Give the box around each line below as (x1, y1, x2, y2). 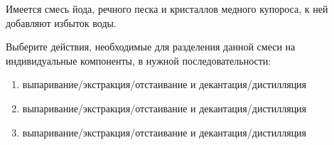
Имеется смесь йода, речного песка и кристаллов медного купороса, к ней (6, 1, 328, 16)
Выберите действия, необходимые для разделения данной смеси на (6, 39, 296, 54)
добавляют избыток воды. (6, 15, 117, 30)
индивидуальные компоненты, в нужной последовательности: (6, 53, 271, 68)
